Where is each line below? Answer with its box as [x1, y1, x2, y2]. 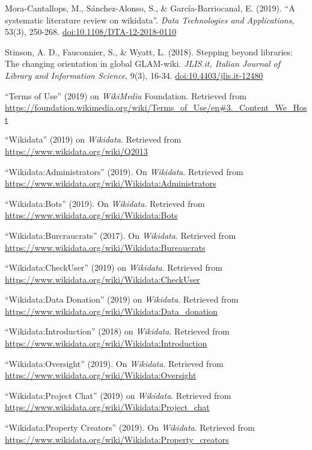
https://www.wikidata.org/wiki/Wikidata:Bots [5, 209, 178, 221]
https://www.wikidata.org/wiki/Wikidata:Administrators [5, 177, 216, 190]
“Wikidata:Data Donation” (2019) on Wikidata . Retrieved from [5, 293, 239, 306]
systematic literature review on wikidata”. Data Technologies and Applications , [5, 13, 295, 26]
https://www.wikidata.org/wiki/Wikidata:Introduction [5, 337, 207, 350]
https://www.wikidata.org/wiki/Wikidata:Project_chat [5, 401, 210, 413]
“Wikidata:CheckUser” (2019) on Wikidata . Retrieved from [5, 261, 222, 274]
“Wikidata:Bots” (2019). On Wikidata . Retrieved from [5, 197, 205, 209]
